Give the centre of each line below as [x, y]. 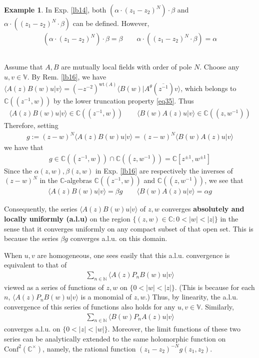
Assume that [23, 67]
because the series [31, 238]
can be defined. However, [111, 23]
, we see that [224, 180]
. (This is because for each [215, 287]
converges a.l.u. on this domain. [119, 238]
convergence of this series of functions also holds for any [90, 307]
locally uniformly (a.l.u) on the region [67, 219]
